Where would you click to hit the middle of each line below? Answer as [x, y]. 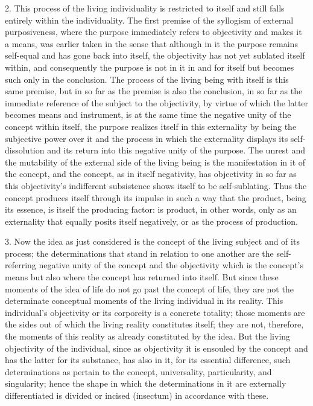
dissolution [25, 150]
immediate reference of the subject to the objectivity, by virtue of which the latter [157, 102]
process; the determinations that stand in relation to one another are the [139, 253]
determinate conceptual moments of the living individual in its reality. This [144, 301]
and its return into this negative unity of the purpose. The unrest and [176, 150]
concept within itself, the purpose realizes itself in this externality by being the [151, 126]
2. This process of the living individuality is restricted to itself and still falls [145, 8]
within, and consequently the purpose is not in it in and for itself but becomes [150, 67]
